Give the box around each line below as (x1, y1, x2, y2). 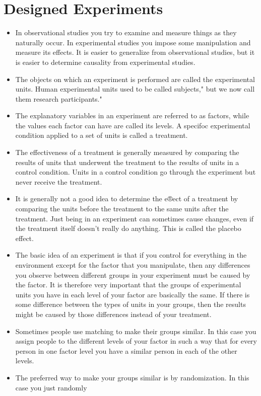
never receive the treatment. (15, 176, 102, 187)
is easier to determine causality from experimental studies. (15, 56, 195, 67)
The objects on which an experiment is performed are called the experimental (15, 73, 255, 84)
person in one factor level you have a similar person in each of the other (15, 345, 237, 356)
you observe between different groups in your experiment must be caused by (15, 269, 250, 280)
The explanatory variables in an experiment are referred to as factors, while (15, 110, 249, 121)
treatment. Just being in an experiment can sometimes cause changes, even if (15, 213, 254, 223)
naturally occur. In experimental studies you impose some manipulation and (15, 37, 251, 47)
